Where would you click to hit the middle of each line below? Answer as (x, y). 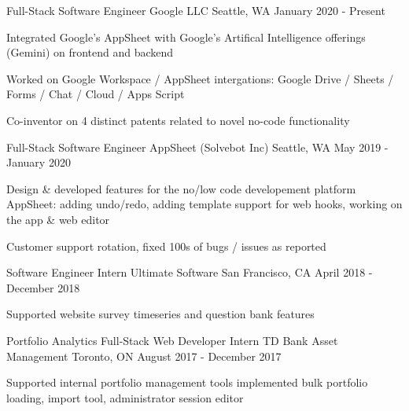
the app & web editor (58, 219)
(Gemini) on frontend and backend (90, 52)
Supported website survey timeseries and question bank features (160, 314)
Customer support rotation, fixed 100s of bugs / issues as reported (166, 246)
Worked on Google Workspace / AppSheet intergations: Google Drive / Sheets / (200, 78)
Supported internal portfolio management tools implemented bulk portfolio (187, 382)
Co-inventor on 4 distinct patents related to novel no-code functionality (178, 120)
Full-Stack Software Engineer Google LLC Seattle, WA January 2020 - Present (196, 10)
